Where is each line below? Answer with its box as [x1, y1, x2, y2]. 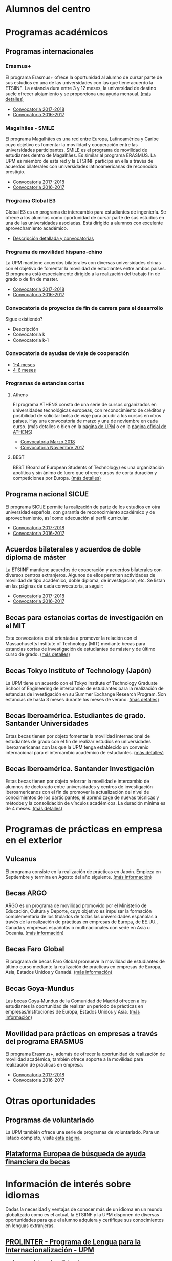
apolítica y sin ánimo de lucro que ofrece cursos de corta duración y [12, 469, 157, 476]
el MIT [5, 621, 26, 630]
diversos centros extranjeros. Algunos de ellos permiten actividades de [5, 572, 156, 578]
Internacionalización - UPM [5, 1246, 95, 1254]
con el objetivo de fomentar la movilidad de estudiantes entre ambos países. [5, 265, 166, 271]
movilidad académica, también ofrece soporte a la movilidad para [5, 1056, 143, 1062]
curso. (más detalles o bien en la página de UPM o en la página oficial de [12, 423, 167, 430]
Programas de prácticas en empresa [5, 823, 163, 835]
